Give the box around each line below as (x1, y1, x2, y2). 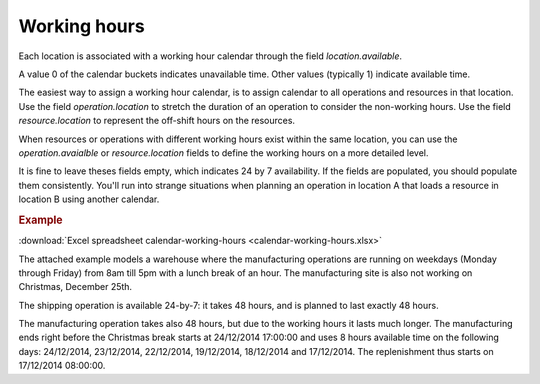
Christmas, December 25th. (18, 281, 133, 293)
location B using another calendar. (18, 193, 160, 205)
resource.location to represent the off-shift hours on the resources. (18, 115, 295, 127)
